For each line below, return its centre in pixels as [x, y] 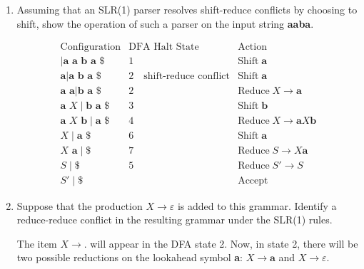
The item [37, 243]
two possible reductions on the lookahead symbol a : [130, 257]
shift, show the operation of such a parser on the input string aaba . [165, 23]
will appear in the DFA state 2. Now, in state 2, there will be [224, 243]
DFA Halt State [164, 47]
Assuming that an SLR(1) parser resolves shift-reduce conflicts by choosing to [187, 9]
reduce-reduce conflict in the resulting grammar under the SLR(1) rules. [175, 220]
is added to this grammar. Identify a [257, 205]
